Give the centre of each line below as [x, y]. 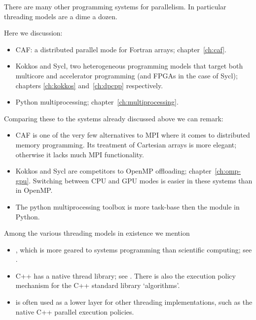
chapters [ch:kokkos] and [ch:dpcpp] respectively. [89, 85]
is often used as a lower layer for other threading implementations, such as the [134, 302]
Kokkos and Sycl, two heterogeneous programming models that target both [129, 66]
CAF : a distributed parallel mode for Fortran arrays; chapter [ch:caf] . [121, 49]
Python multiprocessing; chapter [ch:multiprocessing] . [97, 102]
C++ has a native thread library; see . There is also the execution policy [126, 275]
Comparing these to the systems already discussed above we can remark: [114, 118]
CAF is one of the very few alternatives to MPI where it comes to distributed [133, 135]
